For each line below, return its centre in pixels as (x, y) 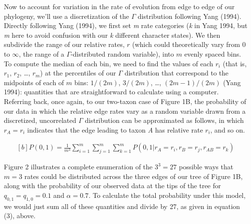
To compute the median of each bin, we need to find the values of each (109, 63)
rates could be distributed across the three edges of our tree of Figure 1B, (133, 176)
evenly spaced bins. (213, 53)
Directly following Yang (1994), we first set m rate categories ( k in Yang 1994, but (126, 25)
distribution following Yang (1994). (189, 16)
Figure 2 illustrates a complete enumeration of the (78, 167)
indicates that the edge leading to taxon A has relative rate (115, 129)
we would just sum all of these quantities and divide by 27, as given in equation (122, 206)
